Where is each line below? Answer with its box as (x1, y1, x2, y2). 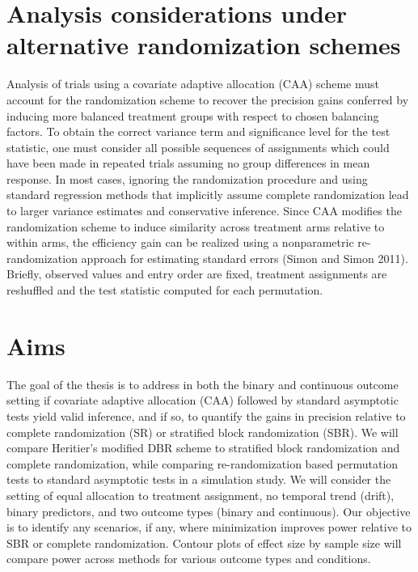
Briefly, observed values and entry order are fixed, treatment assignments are (6, 265, 387, 282)
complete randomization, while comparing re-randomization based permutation (6, 455, 399, 472)
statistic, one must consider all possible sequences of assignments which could (6, 138, 390, 155)
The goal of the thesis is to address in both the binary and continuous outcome (6, 375, 399, 392)
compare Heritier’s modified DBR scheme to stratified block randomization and (6, 439, 400, 456)
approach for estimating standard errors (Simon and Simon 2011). (81, 249, 408, 266)
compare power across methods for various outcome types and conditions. (6, 550, 371, 567)
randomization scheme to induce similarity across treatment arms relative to (6, 218, 385, 235)
